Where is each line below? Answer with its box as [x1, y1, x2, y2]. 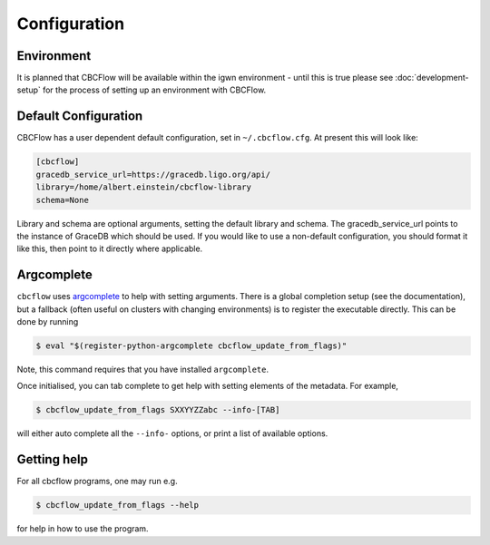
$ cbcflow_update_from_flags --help [35, 500, 200, 511]
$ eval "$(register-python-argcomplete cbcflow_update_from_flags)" [35, 340, 348, 351]
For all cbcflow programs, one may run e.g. [16, 476, 178, 487]
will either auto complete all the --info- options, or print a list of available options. [16, 428, 328, 439]
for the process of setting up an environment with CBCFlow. [42, 84, 267, 95]
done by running [16, 316, 79, 326]
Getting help [16, 452, 88, 467]
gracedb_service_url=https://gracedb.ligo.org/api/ [35, 169, 271, 180]
